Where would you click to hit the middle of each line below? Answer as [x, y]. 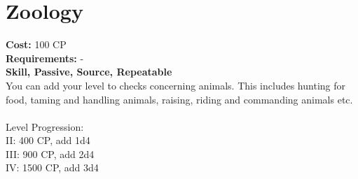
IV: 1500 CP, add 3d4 [52, 167]
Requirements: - [45, 58]
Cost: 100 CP [36, 44]
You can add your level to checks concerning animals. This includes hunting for [175, 85]
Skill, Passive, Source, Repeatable [89, 72]
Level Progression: [45, 126]
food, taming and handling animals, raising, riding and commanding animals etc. [179, 99]
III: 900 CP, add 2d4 [50, 153]
